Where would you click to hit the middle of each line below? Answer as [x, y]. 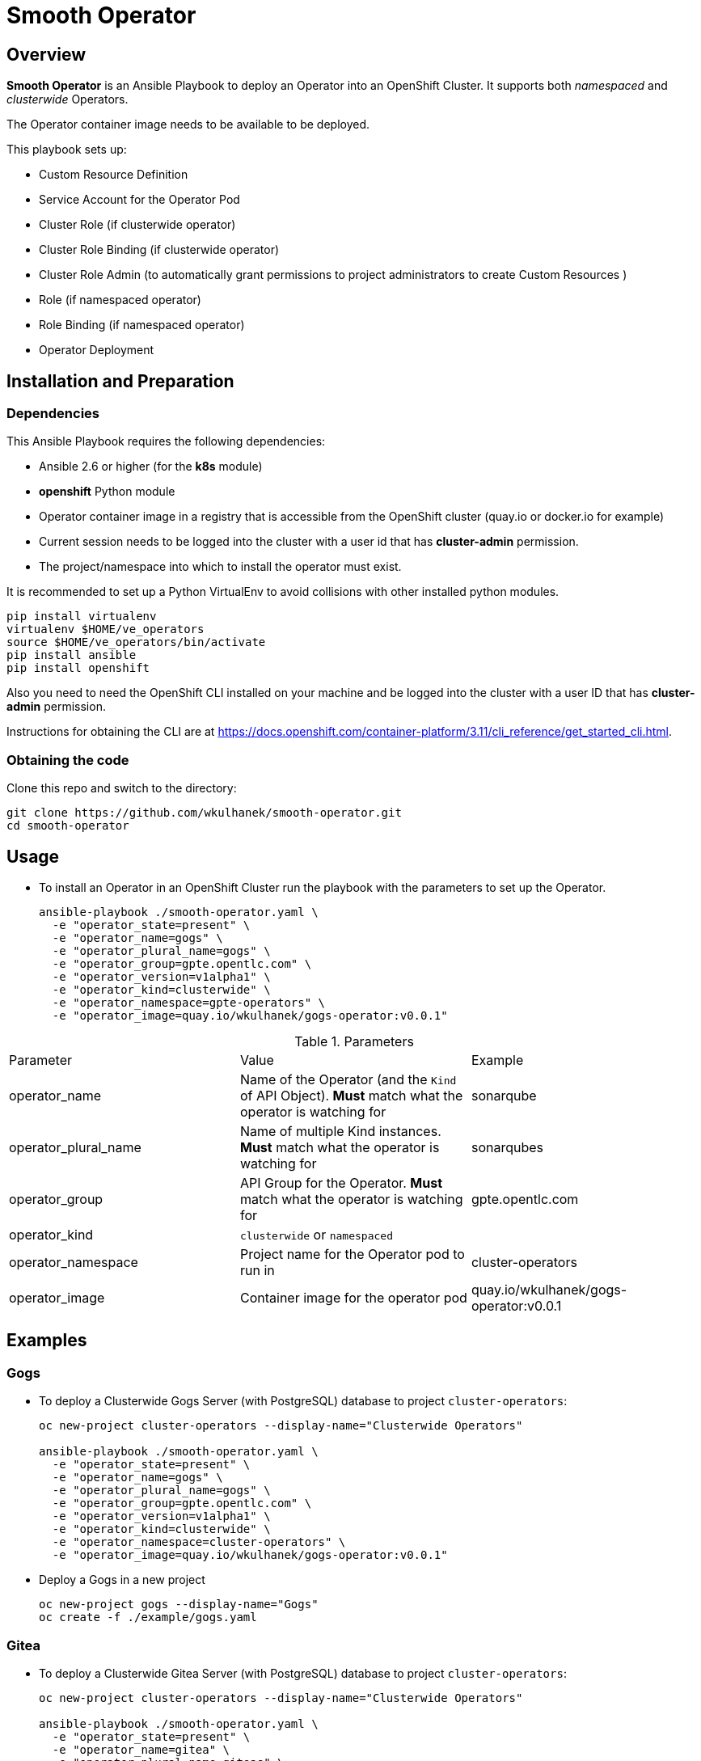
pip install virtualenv [82, 617]
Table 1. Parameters [354, 1041]
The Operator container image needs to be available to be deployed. [188, 125]
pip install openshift [78, 668]
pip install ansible [72, 655]
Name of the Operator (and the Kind [348, 1079]
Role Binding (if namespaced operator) [142, 325]
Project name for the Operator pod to [352, 1254]
